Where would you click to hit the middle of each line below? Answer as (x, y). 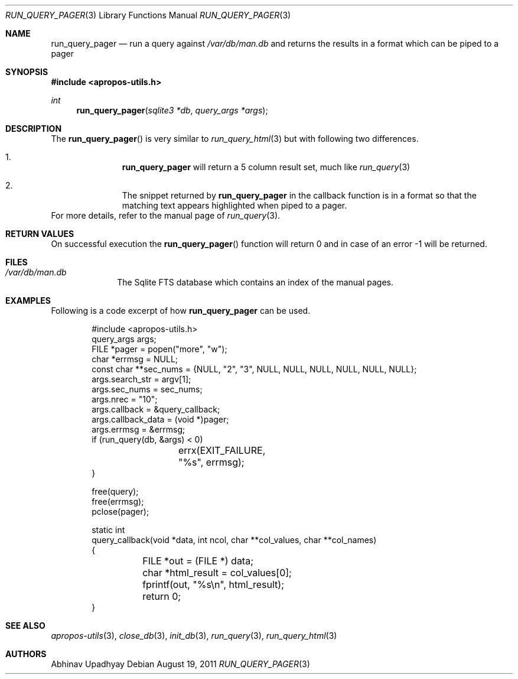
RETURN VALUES (40, 234)
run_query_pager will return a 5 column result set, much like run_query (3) (266, 167)
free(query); (115, 491)
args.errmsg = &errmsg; (139, 429)
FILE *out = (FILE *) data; (198, 561)
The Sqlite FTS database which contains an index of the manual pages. (255, 282)
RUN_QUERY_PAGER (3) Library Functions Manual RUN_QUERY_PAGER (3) (148, 15)
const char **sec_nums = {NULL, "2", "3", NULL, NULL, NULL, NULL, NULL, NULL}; (254, 369)
